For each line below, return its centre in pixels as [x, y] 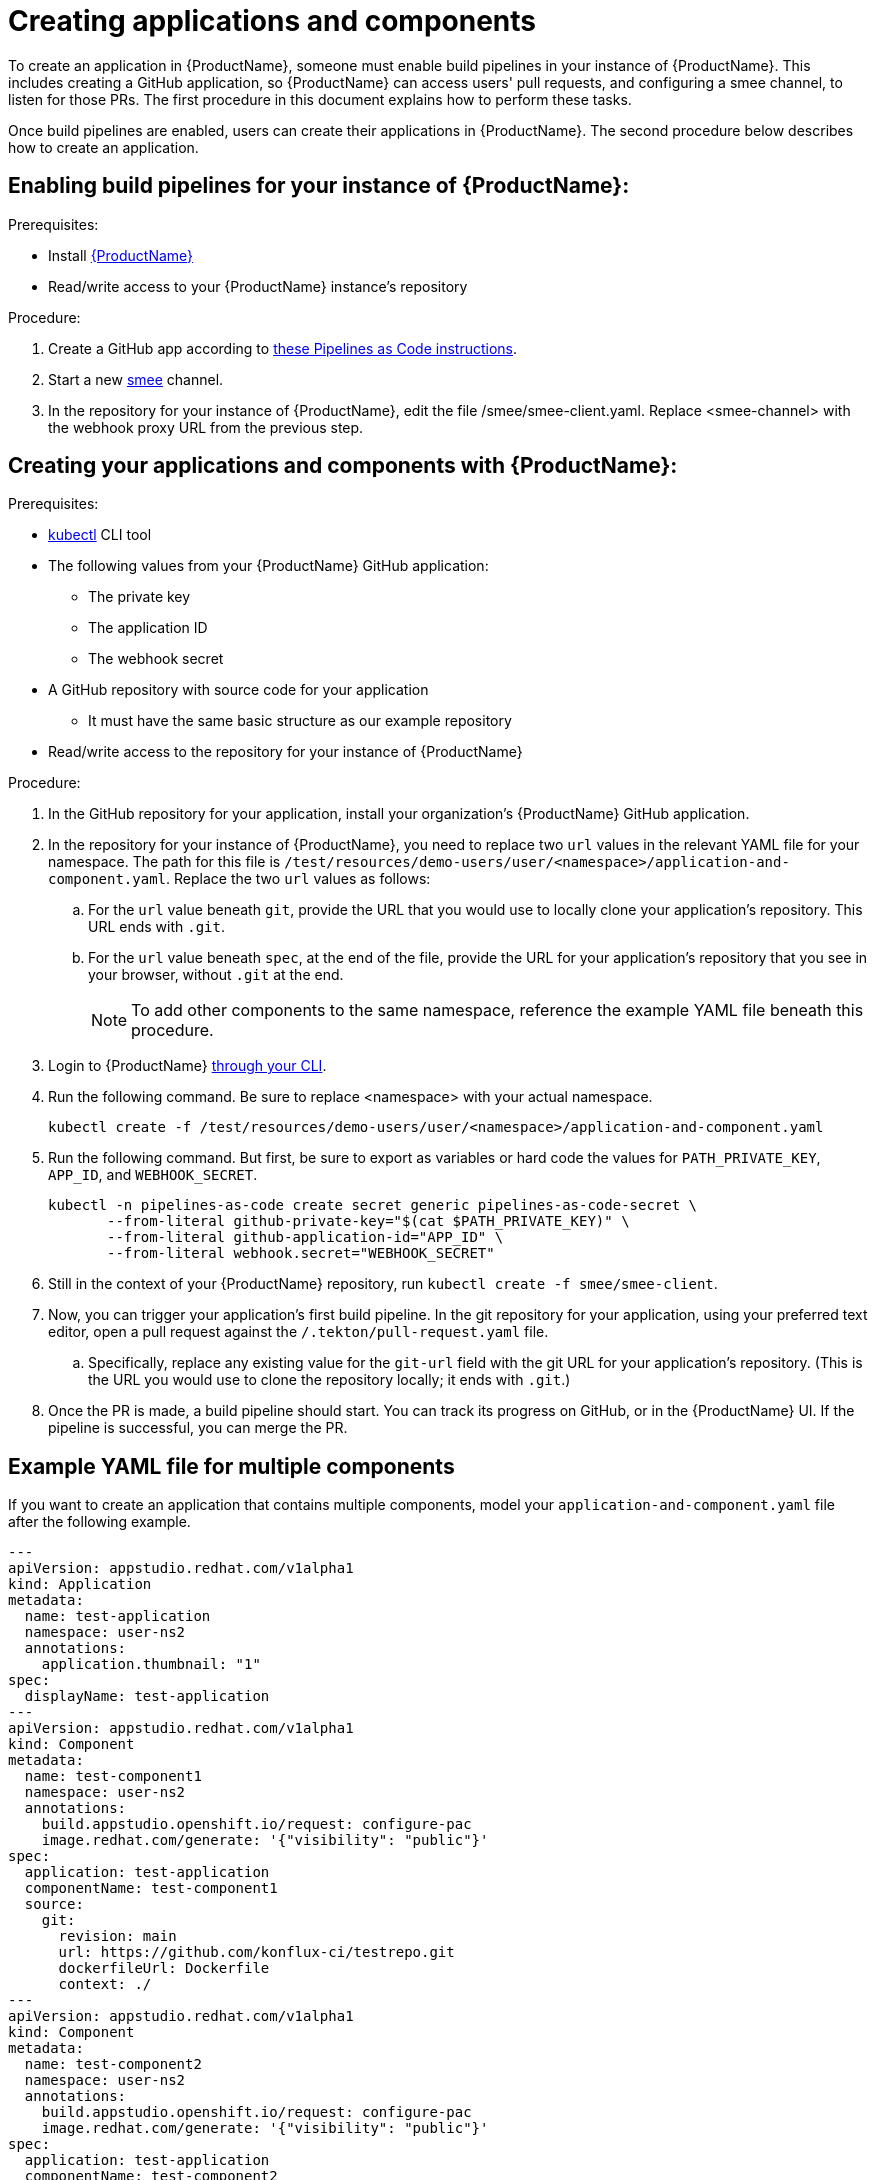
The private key [139, 597]
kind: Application [80, 1584]
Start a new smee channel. [136, 379]
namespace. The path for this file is [164, 862]
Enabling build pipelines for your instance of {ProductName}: [319, 186]
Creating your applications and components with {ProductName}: [343, 466]
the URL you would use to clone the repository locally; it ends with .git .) [329, 1380]
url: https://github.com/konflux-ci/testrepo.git [256, 1952]
